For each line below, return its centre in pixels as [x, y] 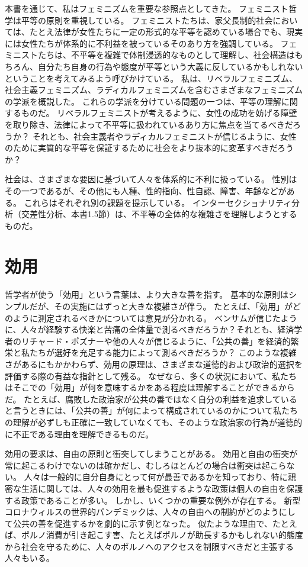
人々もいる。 [30, 558]
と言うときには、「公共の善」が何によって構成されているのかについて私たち [152, 410]
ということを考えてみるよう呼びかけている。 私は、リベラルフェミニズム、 [151, 78]
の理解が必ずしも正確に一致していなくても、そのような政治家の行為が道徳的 [154, 422]
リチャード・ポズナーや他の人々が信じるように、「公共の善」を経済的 [156, 341]
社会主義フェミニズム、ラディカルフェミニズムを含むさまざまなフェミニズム [154, 90]
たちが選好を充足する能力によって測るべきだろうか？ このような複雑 [163, 352]
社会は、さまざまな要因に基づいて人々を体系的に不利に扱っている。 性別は [151, 179]
